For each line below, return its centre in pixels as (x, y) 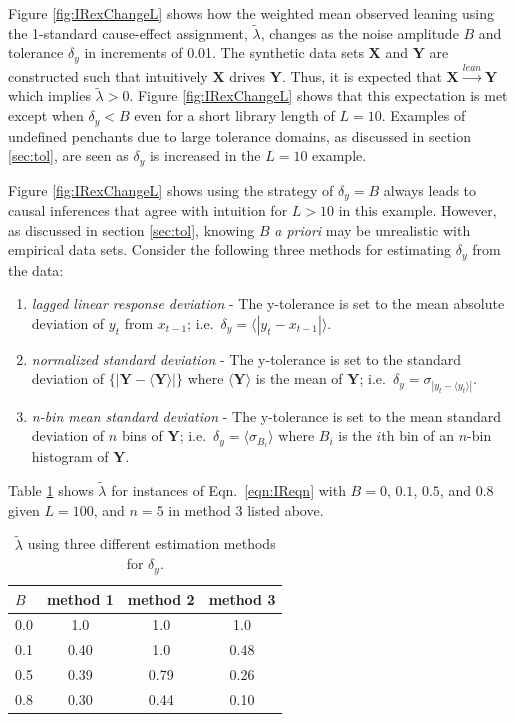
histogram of (70, 456)
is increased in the (205, 155)
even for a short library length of (234, 115)
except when (46, 115)
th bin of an (418, 435)
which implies (49, 95)
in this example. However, (417, 210)
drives (247, 75)
